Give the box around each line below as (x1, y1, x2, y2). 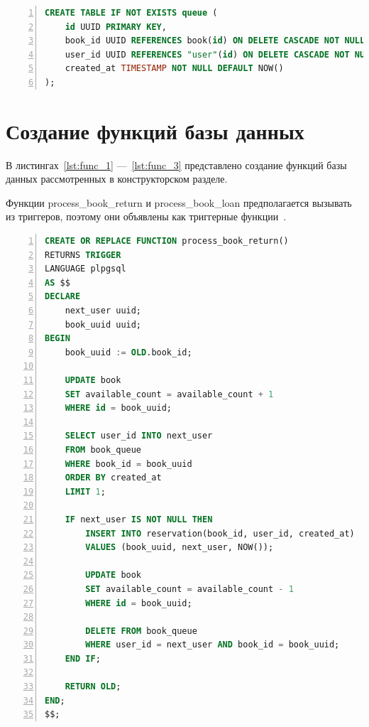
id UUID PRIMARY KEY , (65, 21, 167, 32)
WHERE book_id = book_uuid (65, 458, 192, 469)
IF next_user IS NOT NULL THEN (65, 514, 213, 524)
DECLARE (45, 291, 81, 302)
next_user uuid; (65, 306, 142, 316)
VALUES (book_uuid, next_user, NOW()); (85, 542, 274, 553)
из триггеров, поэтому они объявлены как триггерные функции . (6, 209, 287, 224)
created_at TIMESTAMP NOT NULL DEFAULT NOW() (65, 63, 284, 74)
